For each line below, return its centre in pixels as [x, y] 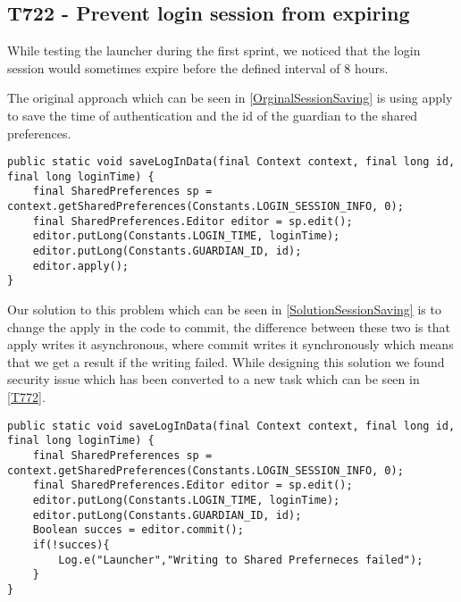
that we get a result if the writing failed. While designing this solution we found [226, 361]
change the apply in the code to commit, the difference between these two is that [229, 326]
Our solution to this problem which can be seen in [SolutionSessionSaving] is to [224, 309]
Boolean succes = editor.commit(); [138, 530]
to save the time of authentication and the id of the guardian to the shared [213, 115]
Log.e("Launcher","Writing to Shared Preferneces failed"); [241, 560]
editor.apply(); [81, 266]
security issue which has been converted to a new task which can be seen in [214, 379]
